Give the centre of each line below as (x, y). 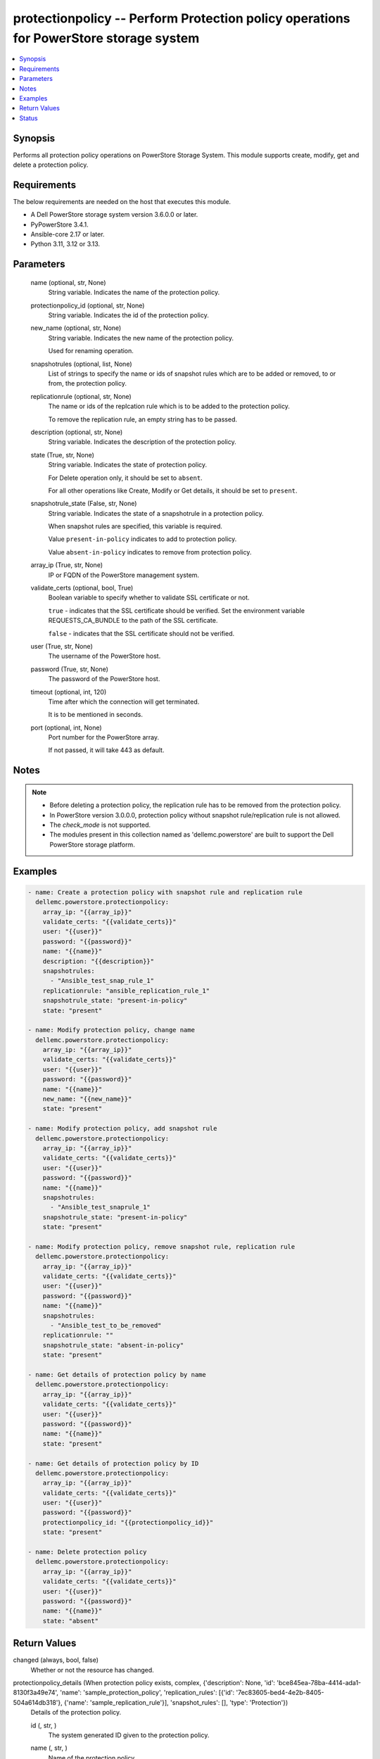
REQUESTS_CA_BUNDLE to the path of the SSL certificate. (133, 621)
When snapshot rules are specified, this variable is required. (135, 526)
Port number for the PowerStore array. (104, 737)
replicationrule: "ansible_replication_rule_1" (126, 991)
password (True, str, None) (70, 669)
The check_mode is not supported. (100, 825)
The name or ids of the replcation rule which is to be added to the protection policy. (169, 406)
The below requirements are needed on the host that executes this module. (122, 201)
